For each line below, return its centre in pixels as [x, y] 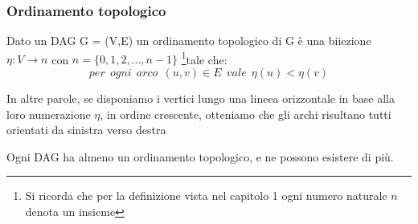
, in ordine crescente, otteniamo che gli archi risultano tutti [246, 114]
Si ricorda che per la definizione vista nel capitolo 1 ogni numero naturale [206, 195]
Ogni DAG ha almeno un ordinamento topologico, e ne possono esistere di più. [200, 156]
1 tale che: [204, 58]
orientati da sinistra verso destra [86, 130]
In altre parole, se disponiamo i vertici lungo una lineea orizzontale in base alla [201, 98]
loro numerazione [49, 114]
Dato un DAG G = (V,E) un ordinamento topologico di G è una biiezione [189, 41]
